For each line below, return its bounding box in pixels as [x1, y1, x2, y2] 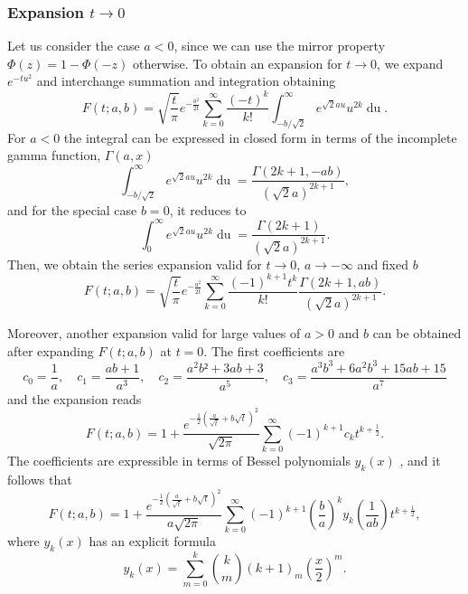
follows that [7, 469, 72, 488]
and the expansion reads [7, 389, 142, 408]
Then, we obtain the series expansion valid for [7, 254, 262, 273]
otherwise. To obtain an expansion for [133, 53, 342, 72]
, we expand [377, 53, 444, 72]
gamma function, [7, 146, 101, 165]
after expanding [7, 341, 94, 360]
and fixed [357, 254, 409, 273]
